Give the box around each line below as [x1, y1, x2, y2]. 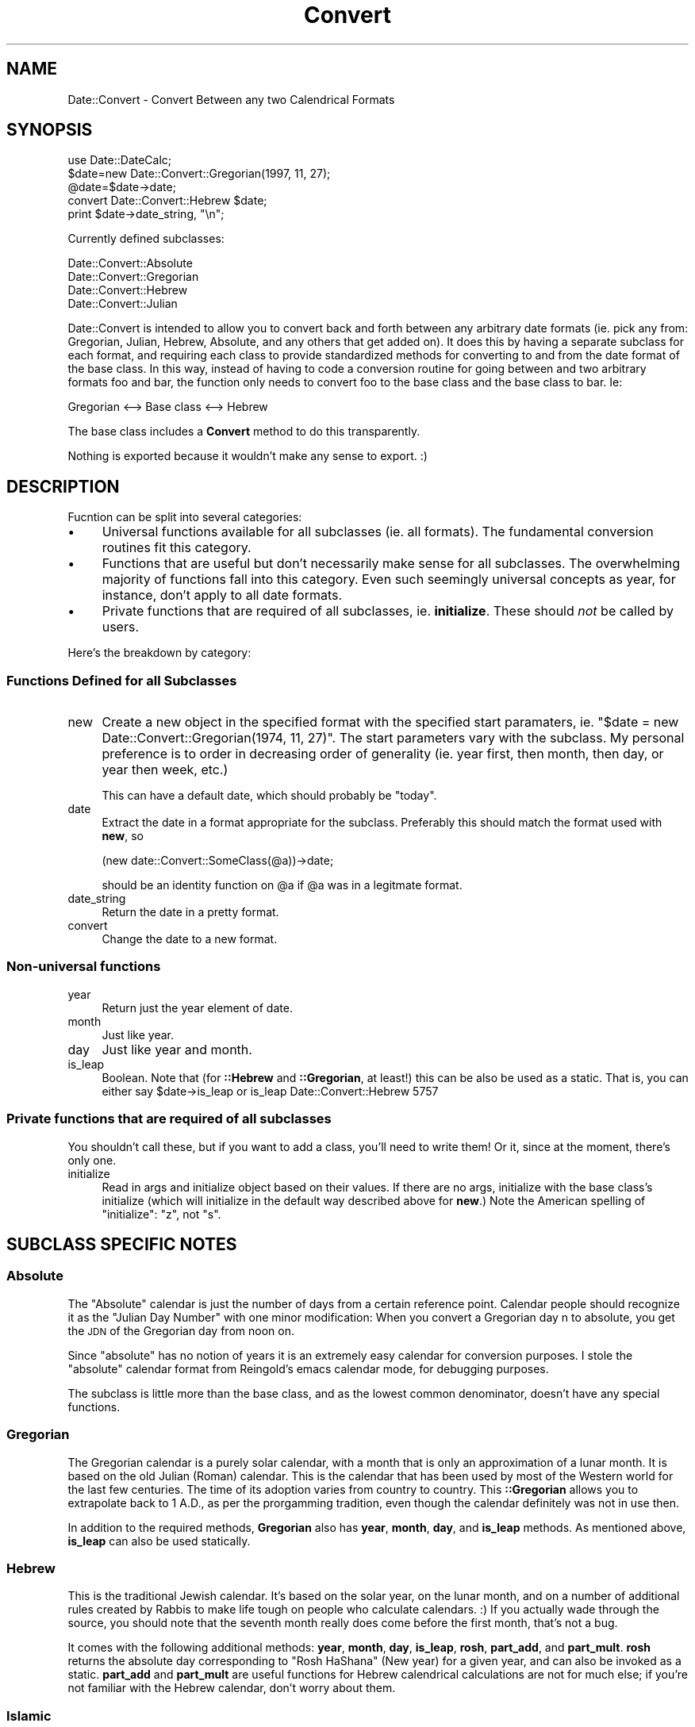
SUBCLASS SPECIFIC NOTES [6, 1234, 237, 1254]
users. [102, 619, 140, 635]
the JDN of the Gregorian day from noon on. [67, 1323, 294, 1337]
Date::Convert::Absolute [67, 256, 193, 271]
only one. [67, 1153, 117, 1167]
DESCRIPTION [6, 476, 120, 497]
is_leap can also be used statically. [67, 1533, 251, 1548]
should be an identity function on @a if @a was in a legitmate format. [102, 878, 463, 892]
